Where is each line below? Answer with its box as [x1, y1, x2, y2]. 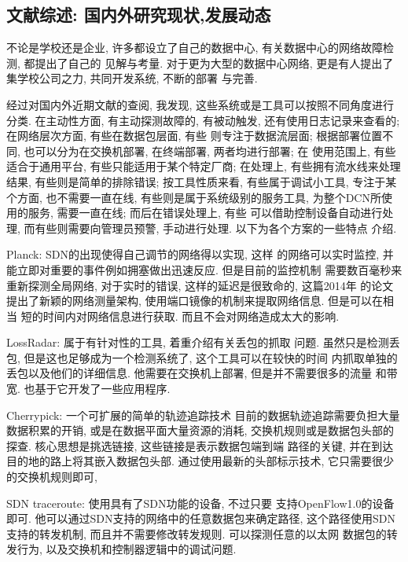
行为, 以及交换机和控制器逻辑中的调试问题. [17, 541, 237, 557]
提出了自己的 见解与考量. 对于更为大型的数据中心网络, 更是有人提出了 [35, 54, 394, 71]
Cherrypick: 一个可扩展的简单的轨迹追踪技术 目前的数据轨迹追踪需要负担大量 [6, 406, 400, 423]
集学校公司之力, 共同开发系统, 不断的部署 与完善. [6, 70, 258, 86]
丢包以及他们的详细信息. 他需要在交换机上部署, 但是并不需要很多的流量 [6, 365, 373, 381]
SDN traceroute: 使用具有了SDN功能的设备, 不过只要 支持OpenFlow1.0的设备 [6, 494, 395, 511]
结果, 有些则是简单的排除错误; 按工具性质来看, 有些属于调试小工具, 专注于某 [6, 173, 397, 189]
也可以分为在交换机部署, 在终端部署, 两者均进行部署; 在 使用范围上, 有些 [24, 142, 396, 159]
